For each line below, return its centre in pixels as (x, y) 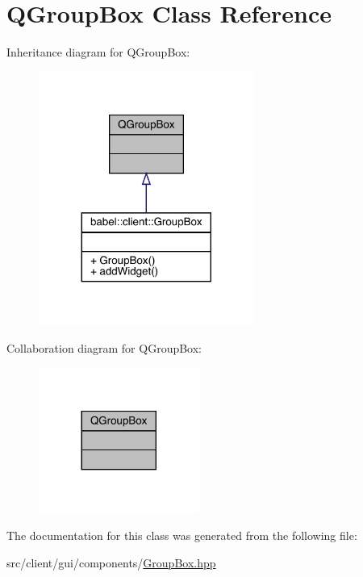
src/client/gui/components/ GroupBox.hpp (111, 562)
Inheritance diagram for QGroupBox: (98, 52)
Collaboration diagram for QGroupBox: (104, 347)
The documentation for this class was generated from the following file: (182, 535)
